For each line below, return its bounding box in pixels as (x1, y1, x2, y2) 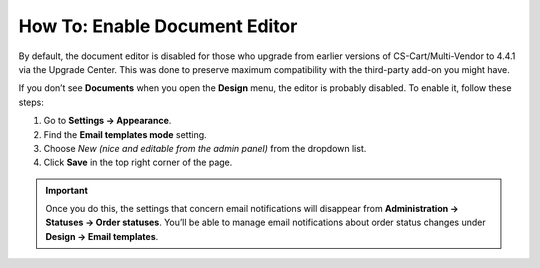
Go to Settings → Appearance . (43, 115, 172, 127)
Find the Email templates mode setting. (43, 128, 207, 140)
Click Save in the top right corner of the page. (43, 156, 233, 169)
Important (45, 184, 89, 196)
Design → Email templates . (45, 230, 159, 242)
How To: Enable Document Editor (18, 15, 298, 37)
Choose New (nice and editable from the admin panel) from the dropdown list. (43, 142, 367, 154)
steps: (18, 96, 44, 108)
